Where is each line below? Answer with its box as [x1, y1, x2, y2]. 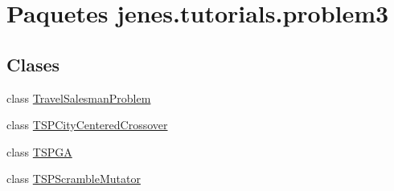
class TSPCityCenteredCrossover [6, 116, 168, 133]
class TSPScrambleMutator [6, 170, 141, 187]
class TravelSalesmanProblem [6, 89, 151, 106]
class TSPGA [6, 143, 72, 160]
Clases [6, 51, 60, 76]
